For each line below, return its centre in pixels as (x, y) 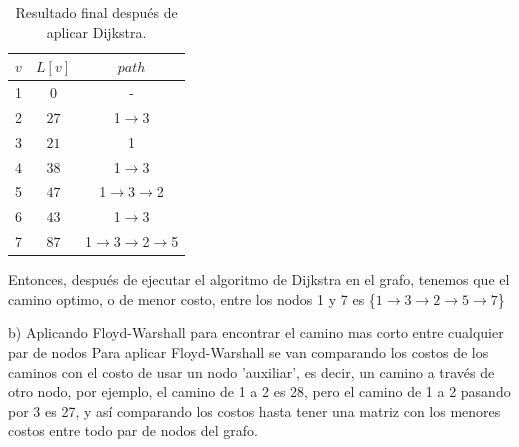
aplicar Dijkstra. (96, 31)
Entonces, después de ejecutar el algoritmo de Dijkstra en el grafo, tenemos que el (259, 279)
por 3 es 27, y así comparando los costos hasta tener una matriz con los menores (254, 410)
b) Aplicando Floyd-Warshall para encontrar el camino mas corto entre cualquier (256, 332)
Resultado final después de (96, 12)
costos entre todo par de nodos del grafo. (133, 430)
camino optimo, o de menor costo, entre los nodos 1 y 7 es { (192, 298)
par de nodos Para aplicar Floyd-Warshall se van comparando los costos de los (248, 351)
